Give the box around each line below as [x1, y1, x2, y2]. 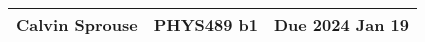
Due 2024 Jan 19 [273, 13, 409, 36]
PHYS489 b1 [153, 13, 258, 36]
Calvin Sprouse [16, 13, 138, 36]
